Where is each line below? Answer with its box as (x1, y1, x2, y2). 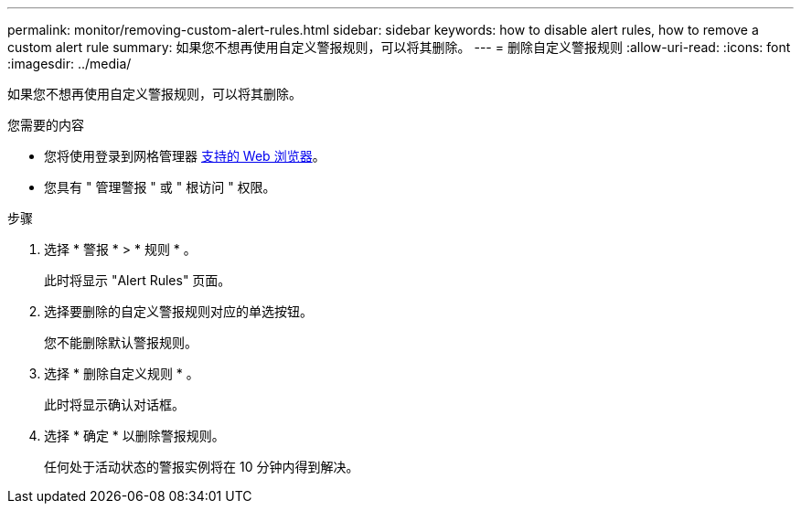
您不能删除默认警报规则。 (44, 335, 198, 350)
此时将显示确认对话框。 (44, 397, 185, 412)
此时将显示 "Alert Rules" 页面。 (44, 272, 231, 288)
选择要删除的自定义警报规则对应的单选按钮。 (44, 303, 313, 319)
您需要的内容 (7, 117, 84, 133)
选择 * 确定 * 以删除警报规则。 (44, 428, 225, 443)
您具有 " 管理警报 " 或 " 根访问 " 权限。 (44, 179, 276, 195)
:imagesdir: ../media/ (7, 56, 132, 71)
